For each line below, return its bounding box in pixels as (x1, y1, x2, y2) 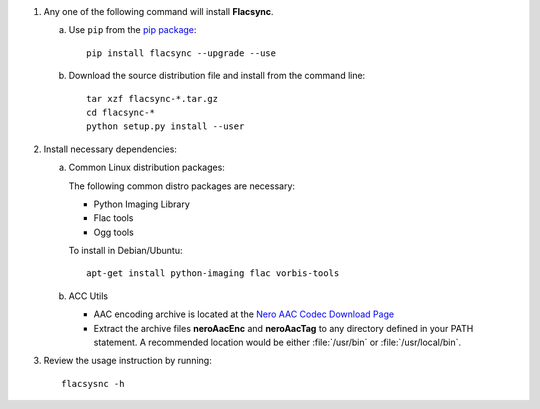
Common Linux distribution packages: (68, 161, 225, 174)
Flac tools (93, 212, 134, 224)
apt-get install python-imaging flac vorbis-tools (86, 268, 340, 279)
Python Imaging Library (93, 198, 190, 210)
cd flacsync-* (86, 106, 155, 118)
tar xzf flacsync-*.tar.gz (86, 93, 219, 104)
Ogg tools (93, 226, 134, 238)
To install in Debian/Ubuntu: (68, 245, 183, 257)
